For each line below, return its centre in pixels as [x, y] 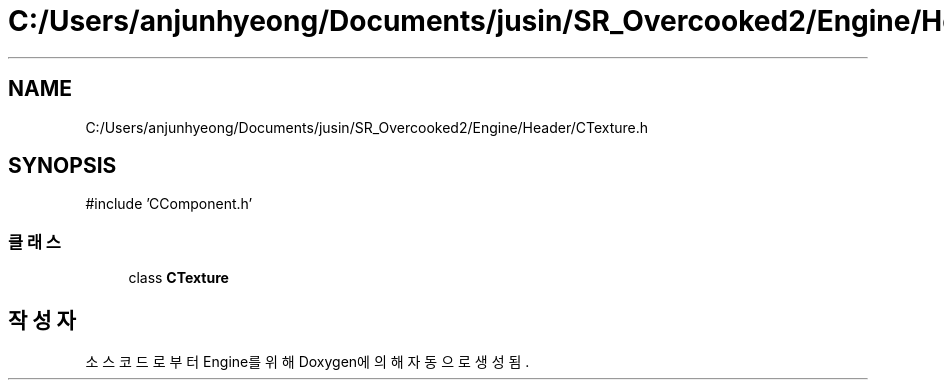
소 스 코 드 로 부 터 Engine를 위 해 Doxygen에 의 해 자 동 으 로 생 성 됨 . [307, 362]
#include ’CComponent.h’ [169, 204]
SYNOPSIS [62, 166]
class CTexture [178, 278]
